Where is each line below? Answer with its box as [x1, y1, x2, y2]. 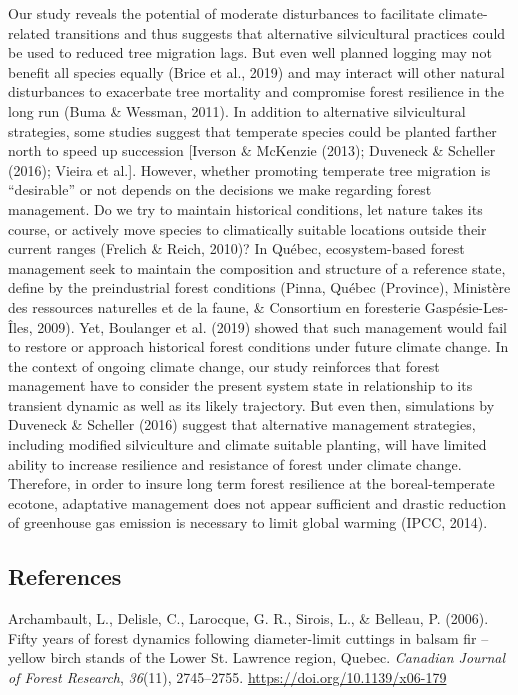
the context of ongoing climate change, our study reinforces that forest [8, 355, 440, 376]
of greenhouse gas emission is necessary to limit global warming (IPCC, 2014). [8, 512, 488, 533]
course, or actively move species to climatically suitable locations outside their [8, 218, 487, 239]
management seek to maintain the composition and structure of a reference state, [8, 257, 506, 278]
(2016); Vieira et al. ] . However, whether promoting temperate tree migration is [8, 159, 491, 180]
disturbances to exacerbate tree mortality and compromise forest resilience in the [8, 81, 505, 102]
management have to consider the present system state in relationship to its [8, 375, 473, 396]
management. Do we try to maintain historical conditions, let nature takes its [8, 198, 483, 219]
